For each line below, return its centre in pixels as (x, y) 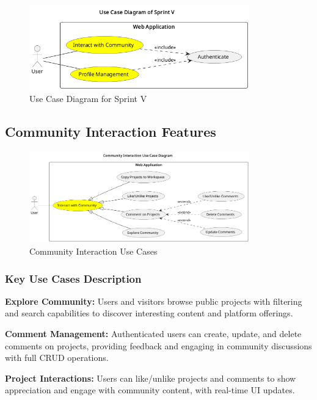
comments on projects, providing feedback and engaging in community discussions (158, 345)
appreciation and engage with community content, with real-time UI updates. (150, 390)
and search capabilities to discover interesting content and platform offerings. (149, 313)
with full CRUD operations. (57, 358)
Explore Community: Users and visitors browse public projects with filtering (154, 301)
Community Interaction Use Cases (93, 251)
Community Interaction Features (111, 131)
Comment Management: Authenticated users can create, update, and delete (153, 334)
